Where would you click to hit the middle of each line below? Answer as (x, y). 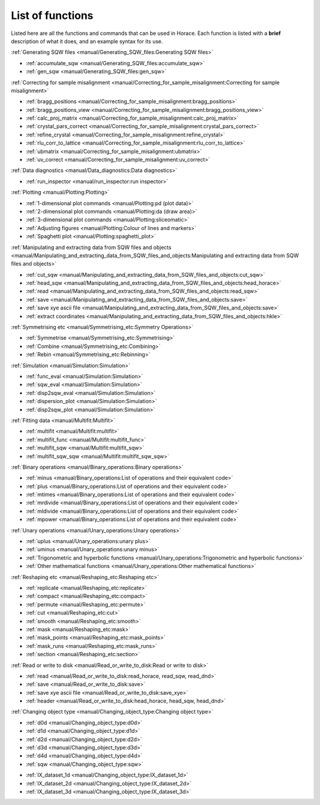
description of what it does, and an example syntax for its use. (87, 41)
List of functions (52, 15)
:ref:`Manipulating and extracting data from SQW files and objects (91, 247)
